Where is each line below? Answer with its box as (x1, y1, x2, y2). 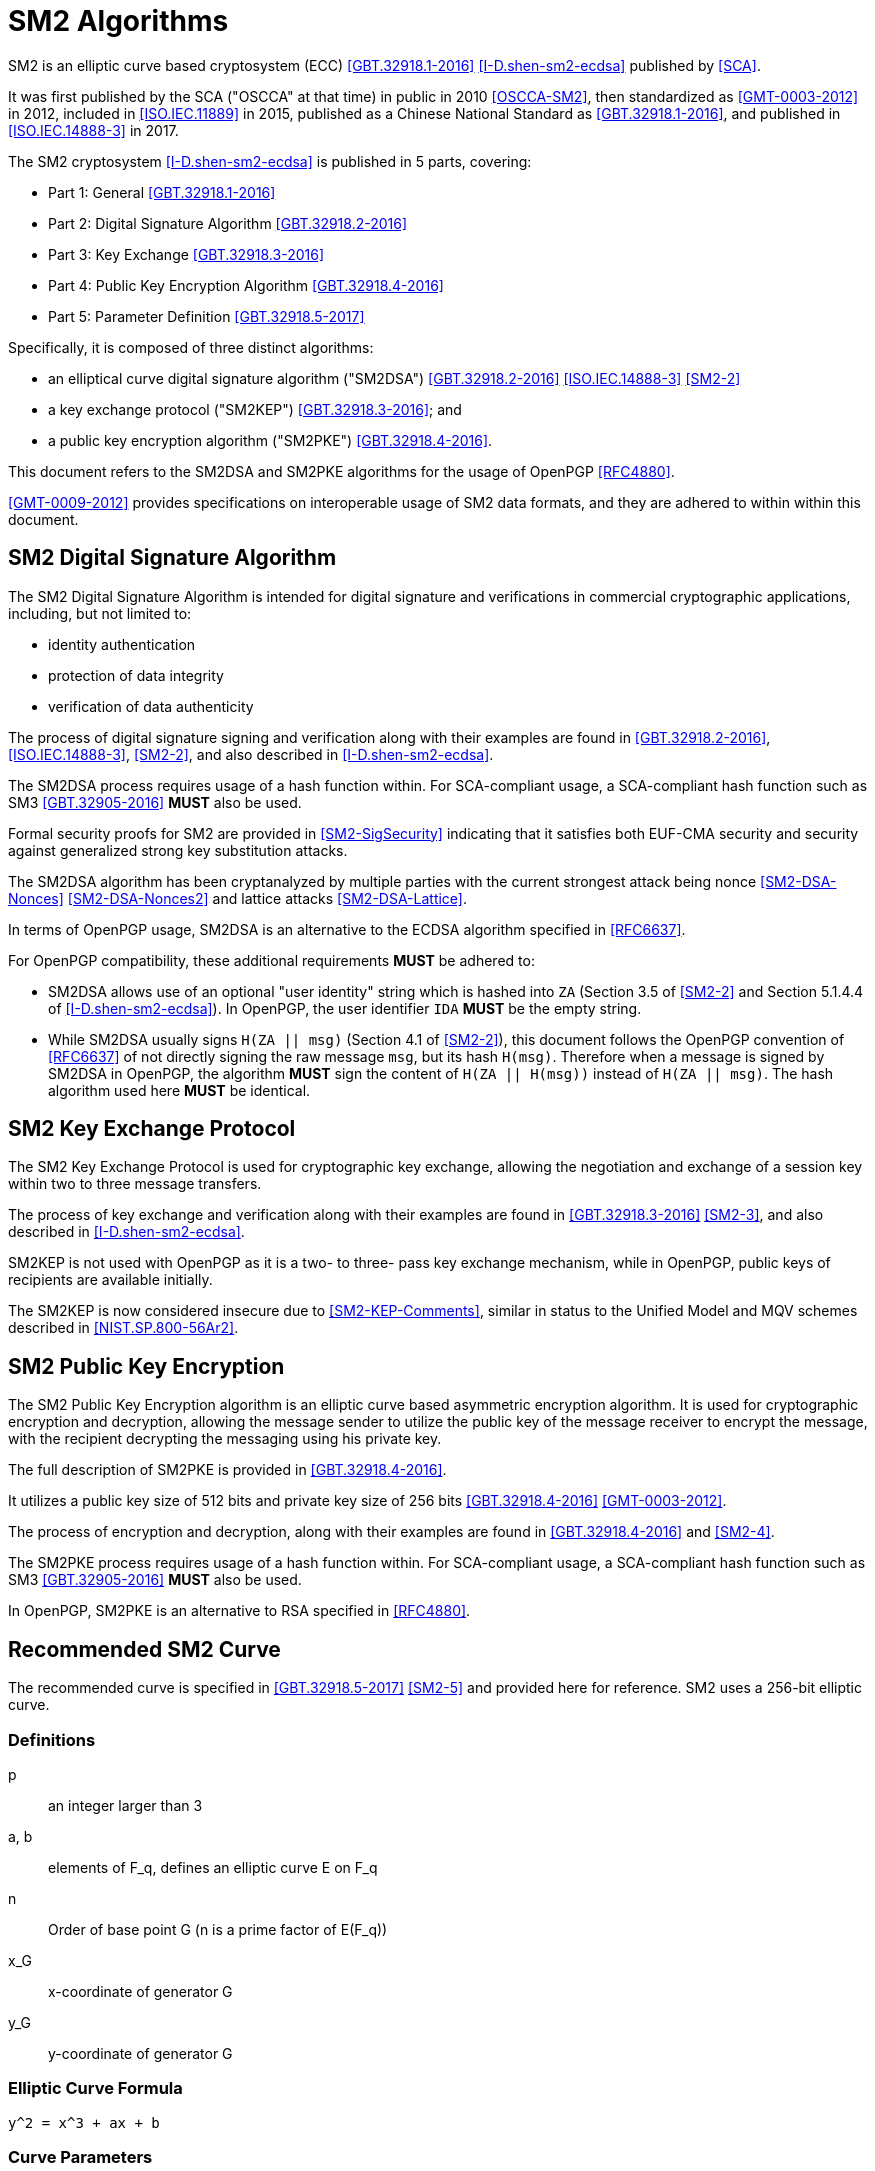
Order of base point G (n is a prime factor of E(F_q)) (48, 1920, 388, 1938)
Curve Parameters (8, 2147, 153, 2167)
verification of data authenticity (48, 697, 254, 715)
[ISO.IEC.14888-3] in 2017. (8, 121, 179, 139)
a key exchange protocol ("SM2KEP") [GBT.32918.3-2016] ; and (48, 400, 462, 418)
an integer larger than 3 (48, 1796, 203, 1814)
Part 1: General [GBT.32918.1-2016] (48, 183, 276, 201)
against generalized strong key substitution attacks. (8, 841, 348, 859)
